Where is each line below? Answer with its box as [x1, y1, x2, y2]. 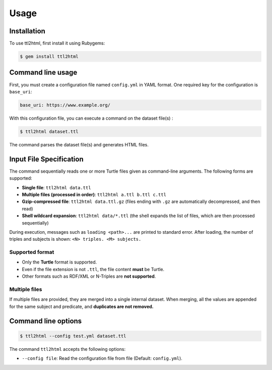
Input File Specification [9, 154, 84, 164]
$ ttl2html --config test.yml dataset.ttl [20, 333, 126, 339]
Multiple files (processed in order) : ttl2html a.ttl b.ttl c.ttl [22, 191, 166, 197]
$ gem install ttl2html [20, 54, 79, 60]
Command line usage [9, 68, 78, 77]
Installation [9, 27, 45, 35]
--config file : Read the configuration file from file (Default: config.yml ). [22, 355, 182, 361]
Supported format [9, 249, 54, 256]
